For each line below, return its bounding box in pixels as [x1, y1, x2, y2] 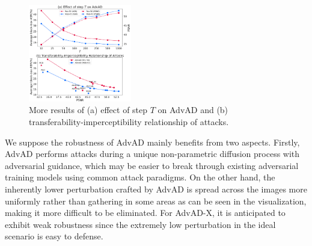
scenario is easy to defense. [5, 230, 103, 242]
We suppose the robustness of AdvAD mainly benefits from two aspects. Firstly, [5, 135, 300, 148]
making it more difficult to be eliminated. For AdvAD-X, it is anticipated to [5, 206, 286, 219]
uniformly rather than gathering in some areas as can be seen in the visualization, [5, 194, 307, 207]
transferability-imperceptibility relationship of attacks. [29, 115, 229, 128]
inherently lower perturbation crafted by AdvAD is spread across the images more [5, 182, 307, 195]
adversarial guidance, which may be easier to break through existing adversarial [5, 159, 299, 171]
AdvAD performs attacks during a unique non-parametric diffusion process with [5, 147, 300, 160]
